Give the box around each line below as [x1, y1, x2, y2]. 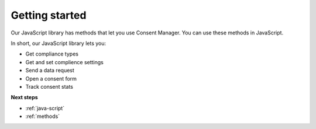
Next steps [11, 94, 38, 101]
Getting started [11, 9, 87, 22]
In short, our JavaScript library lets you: [11, 40, 107, 47]
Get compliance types [25, 50, 79, 58]
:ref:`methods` [25, 113, 60, 120]
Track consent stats [25, 83, 73, 90]
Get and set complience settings [25, 58, 104, 65]
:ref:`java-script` [25, 104, 64, 111]
